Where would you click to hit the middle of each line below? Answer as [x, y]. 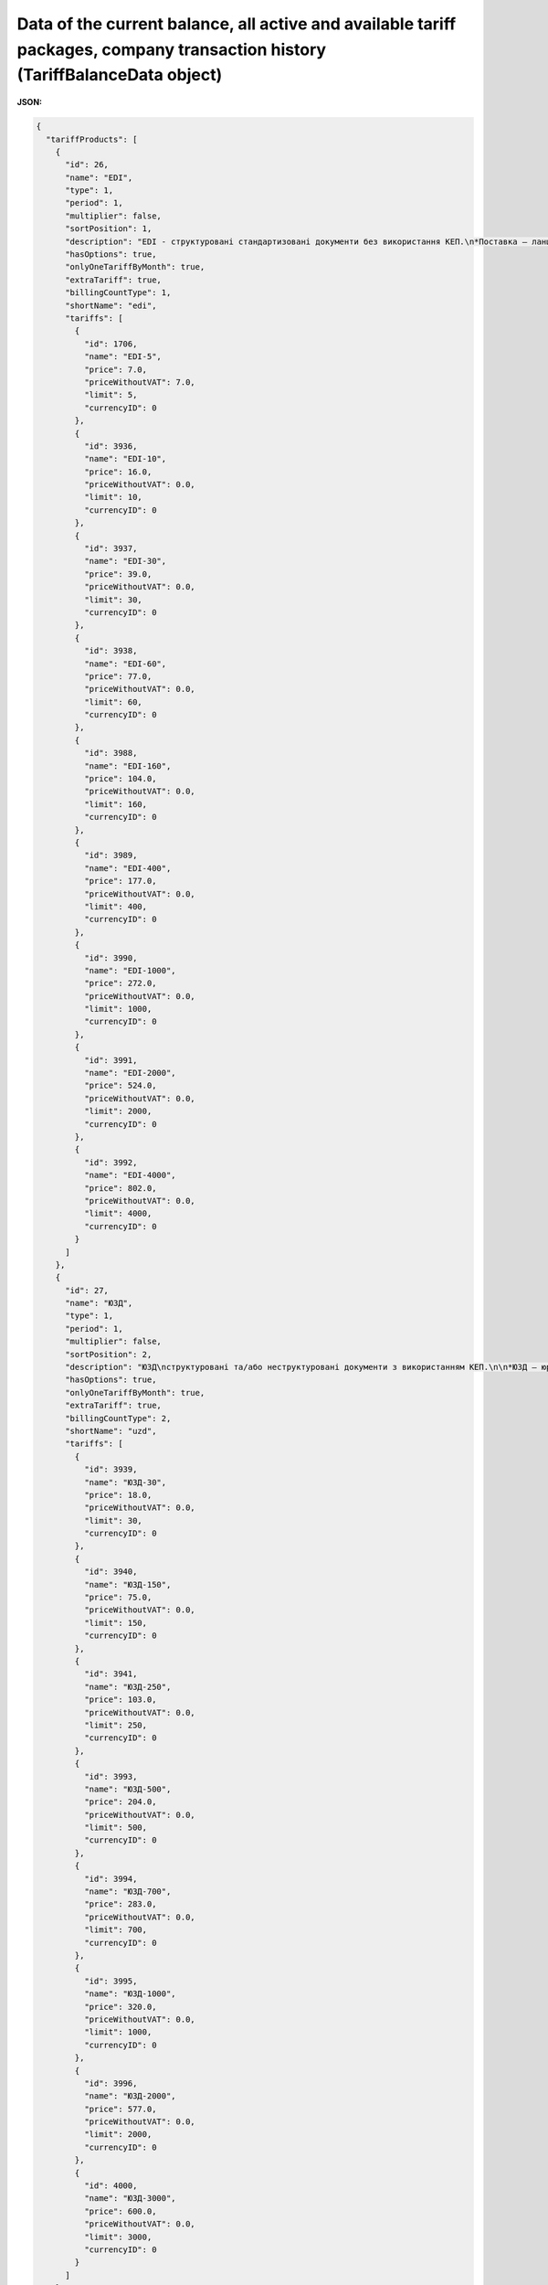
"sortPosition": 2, [109, 1354]
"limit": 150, [116, 1623]
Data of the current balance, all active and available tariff [237, 24]
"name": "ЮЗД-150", [127, 1584]
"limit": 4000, [118, 1214]
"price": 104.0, [120, 779]
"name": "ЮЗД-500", [127, 1789]
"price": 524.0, [120, 1086]
